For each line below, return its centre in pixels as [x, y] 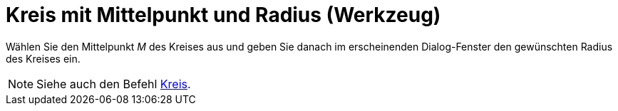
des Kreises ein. [43, 58]
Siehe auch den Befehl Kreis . [114, 84]
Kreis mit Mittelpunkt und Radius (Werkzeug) [223, 15]
